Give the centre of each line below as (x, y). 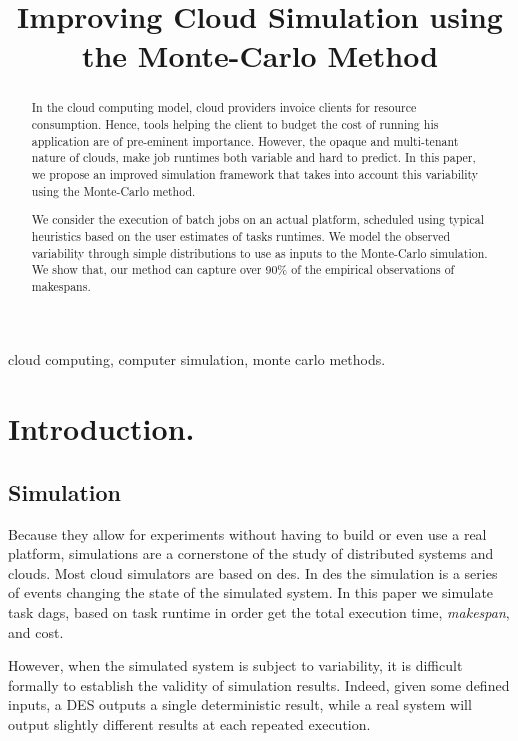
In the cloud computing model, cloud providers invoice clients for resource (224, 107)
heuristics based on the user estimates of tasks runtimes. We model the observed (241, 235)
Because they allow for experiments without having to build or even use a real (247, 533)
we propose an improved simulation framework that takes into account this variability (255, 173)
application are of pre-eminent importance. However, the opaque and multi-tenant (245, 140)
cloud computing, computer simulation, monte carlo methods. (197, 359)
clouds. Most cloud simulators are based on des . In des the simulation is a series (253, 572)
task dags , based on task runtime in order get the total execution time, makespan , (259, 612)
